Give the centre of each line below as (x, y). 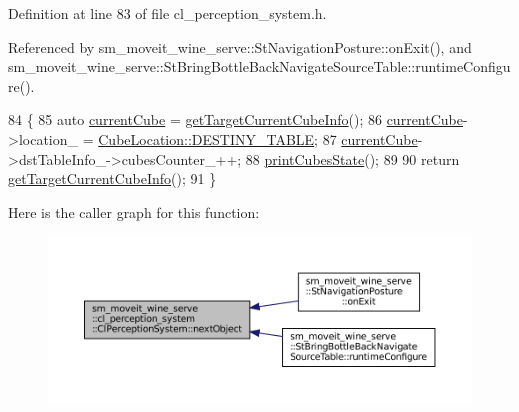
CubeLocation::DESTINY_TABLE (206, 138)
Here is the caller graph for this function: (134, 211)
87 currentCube (370, 138)
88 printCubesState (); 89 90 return (352, 158)
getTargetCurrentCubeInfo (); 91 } (112, 178)
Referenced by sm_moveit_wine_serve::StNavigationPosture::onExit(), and (240, 46)
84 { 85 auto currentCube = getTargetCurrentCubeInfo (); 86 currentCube (235, 119)
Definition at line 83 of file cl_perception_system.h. (167, 13)
